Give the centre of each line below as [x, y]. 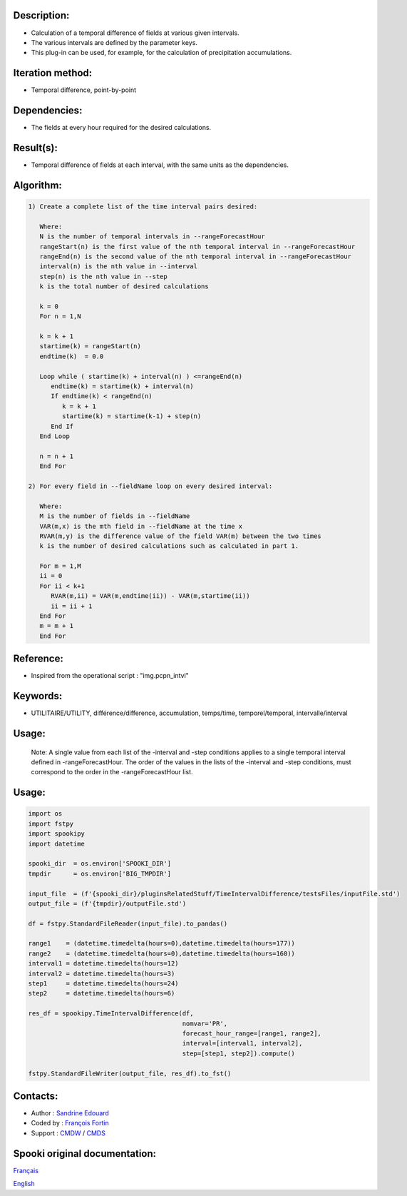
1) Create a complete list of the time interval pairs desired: [143, 207]
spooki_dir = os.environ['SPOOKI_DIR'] [99, 864]
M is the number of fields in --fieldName [115, 516]
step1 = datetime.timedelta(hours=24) [103, 984]
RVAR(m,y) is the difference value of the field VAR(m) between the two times [181, 536]
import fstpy [51, 823]
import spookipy [57, 834]
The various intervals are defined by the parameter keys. [114, 42]
